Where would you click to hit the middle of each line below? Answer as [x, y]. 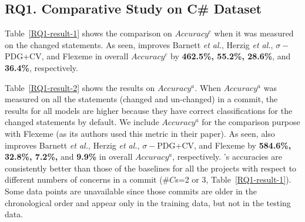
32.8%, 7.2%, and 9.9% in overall [69, 157]
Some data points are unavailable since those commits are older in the [131, 191]
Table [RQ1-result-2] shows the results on [80, 87]
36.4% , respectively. [41, 67]
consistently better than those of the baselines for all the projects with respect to [151, 168]
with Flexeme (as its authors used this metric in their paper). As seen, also [140, 133]
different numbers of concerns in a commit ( [84, 179]
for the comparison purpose [251, 122]
